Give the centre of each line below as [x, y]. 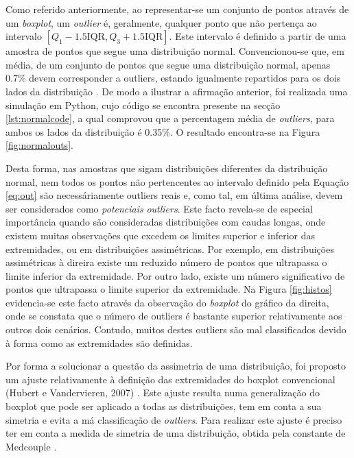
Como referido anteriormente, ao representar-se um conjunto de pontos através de [177, 9]
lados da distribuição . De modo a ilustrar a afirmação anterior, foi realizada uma [177, 91]
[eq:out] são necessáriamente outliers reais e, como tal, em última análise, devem [174, 195]
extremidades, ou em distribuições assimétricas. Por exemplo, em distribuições [170, 249]
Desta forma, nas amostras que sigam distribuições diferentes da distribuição [167, 168]
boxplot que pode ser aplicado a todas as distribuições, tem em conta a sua [164, 406]
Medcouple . [31, 446]
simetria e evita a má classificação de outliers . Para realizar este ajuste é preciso [174, 419]
